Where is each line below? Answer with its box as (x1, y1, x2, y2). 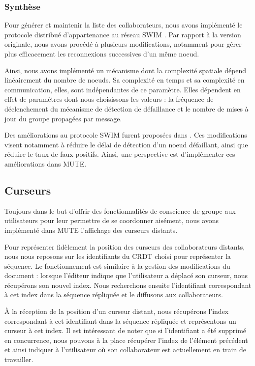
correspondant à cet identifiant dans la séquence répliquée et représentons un (4, 315, 236, 326)
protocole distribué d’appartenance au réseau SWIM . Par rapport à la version (4, 29, 241, 39)
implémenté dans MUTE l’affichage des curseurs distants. (4, 225, 178, 235)
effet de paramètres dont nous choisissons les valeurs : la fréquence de (4, 94, 214, 104)
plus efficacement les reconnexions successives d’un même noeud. (4, 49, 199, 58)
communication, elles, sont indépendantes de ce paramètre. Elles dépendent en (4, 84, 241, 94)
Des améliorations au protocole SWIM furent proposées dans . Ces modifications (4, 130, 247, 140)
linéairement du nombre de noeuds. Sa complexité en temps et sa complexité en (4, 75, 245, 85)
